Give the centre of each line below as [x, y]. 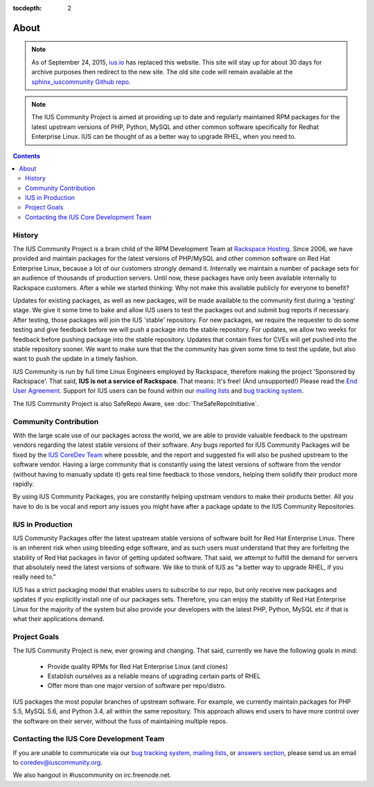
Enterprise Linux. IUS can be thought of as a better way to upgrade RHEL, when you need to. [164, 137]
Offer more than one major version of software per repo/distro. [137, 686]
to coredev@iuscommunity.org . [58, 763]
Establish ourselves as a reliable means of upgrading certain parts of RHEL [154, 676]
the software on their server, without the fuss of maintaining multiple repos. [120, 721]
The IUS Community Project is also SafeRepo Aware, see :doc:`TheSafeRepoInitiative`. [136, 403]
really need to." [35, 577]
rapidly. [24, 484]
